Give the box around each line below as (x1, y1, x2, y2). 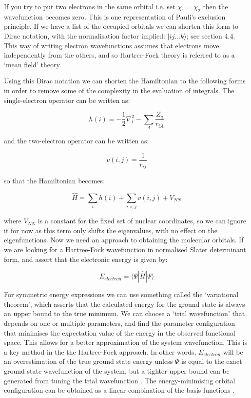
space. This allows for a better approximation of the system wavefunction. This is (4, 337, 248, 347)
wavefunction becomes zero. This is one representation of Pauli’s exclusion (4, 11, 226, 21)
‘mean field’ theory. (4, 59, 61, 69)
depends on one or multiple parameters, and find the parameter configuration (4, 318, 235, 328)
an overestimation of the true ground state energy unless (4, 356, 173, 366)
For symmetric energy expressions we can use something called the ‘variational (4, 289, 239, 299)
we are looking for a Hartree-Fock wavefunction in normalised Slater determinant (4, 244, 246, 254)
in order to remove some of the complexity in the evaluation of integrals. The (4, 85, 234, 95)
